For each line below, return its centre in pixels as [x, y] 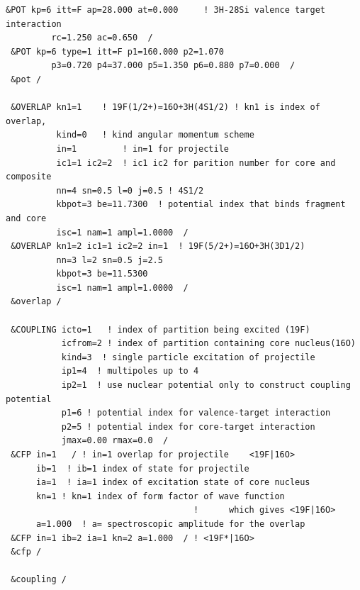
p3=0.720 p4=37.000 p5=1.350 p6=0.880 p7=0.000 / [173, 66]
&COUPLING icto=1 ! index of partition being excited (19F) [161, 329]
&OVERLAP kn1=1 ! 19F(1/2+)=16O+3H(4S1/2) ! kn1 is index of [165, 107]
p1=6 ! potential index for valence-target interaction [196, 413]
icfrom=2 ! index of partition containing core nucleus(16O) [208, 344]
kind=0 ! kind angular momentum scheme [155, 135]
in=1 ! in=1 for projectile [142, 149]
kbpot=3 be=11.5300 [102, 274]
